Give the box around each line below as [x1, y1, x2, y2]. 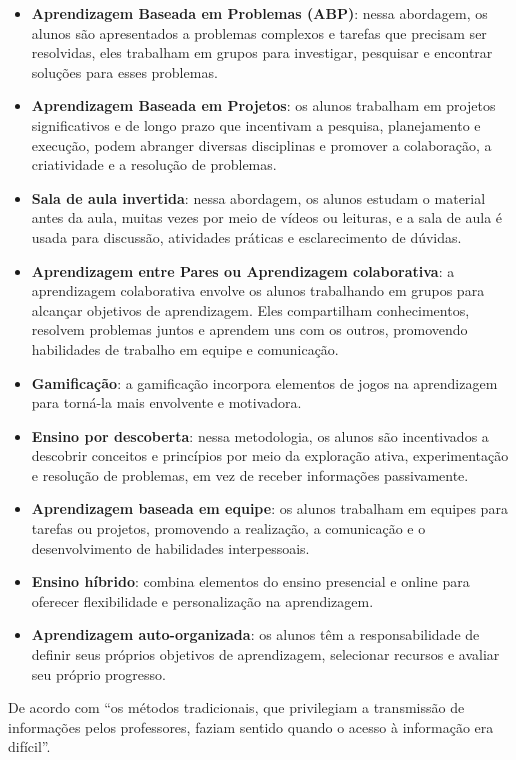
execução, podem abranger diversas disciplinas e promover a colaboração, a [31, 134, 492, 155]
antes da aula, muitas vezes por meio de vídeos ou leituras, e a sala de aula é [31, 207, 503, 228]
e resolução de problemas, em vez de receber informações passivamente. [31, 464, 469, 485]
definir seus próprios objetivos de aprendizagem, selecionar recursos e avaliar [31, 644, 500, 665]
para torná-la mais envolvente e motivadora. [31, 392, 302, 413]
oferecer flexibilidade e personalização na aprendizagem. [31, 590, 374, 611]
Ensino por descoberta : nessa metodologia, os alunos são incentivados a [31, 425, 489, 446]
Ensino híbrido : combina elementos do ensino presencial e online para [31, 571, 470, 592]
